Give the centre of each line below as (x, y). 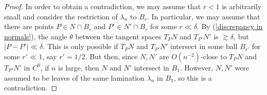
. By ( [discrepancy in (230, 26)
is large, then (79, 67)
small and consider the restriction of (61, 16)
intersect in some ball (204, 46)
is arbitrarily (242, 6)
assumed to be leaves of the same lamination (74, 77)
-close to (214, 56)
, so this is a (193, 77)
